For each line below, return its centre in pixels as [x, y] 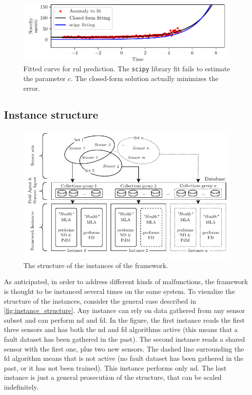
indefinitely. [21, 386]
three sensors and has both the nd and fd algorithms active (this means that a [121, 329]
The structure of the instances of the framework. [96, 265]
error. [32, 88]
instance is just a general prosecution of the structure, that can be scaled [113, 377]
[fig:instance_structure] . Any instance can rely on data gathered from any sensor [125, 310]
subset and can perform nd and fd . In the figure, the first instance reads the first [124, 320]
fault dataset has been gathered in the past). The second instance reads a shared [125, 339]
